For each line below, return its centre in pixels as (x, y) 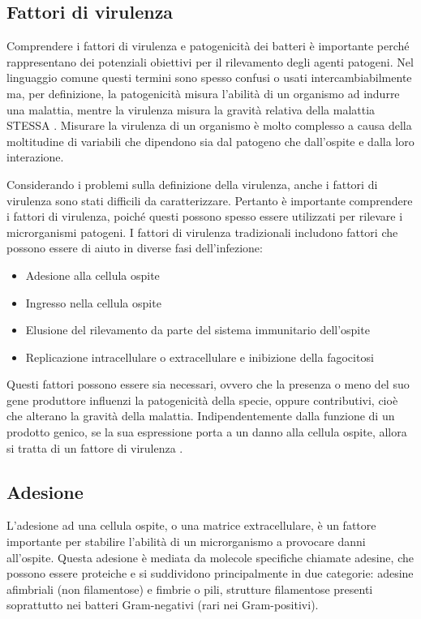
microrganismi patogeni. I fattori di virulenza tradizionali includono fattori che (202, 232)
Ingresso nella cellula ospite (93, 302)
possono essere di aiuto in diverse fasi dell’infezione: (135, 248)
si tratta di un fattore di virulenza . (95, 447)
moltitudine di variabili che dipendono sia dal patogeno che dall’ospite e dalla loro (210, 141)
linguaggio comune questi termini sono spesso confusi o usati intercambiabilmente (209, 77)
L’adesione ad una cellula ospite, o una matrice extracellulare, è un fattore (191, 525)
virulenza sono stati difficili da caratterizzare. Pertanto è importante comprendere (210, 200)
